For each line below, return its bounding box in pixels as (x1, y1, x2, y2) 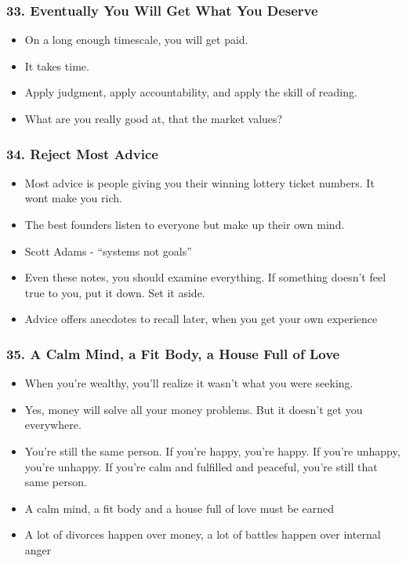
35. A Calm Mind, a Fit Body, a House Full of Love (6, 343, 340, 363)
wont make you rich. (24, 190, 122, 206)
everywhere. (24, 416, 82, 433)
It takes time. (24, 57, 89, 74)
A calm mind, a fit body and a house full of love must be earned (24, 499, 334, 516)
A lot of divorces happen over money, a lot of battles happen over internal (24, 526, 381, 543)
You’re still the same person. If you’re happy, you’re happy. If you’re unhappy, (24, 442, 401, 459)
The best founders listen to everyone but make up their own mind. (24, 216, 345, 232)
